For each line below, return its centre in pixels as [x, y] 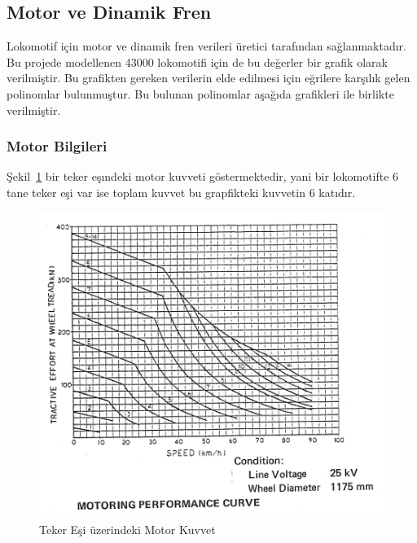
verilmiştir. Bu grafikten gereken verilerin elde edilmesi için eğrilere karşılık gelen [208, 78]
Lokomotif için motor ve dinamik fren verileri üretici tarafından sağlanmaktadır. [206, 46]
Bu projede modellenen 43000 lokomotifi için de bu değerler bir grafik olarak [197, 61]
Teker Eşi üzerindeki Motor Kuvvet [127, 530]
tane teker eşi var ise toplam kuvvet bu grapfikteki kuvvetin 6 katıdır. [181, 192]
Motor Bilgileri [57, 146]
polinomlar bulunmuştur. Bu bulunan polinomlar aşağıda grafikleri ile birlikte [200, 93]
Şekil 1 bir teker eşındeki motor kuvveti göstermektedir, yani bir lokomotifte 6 [203, 176]
